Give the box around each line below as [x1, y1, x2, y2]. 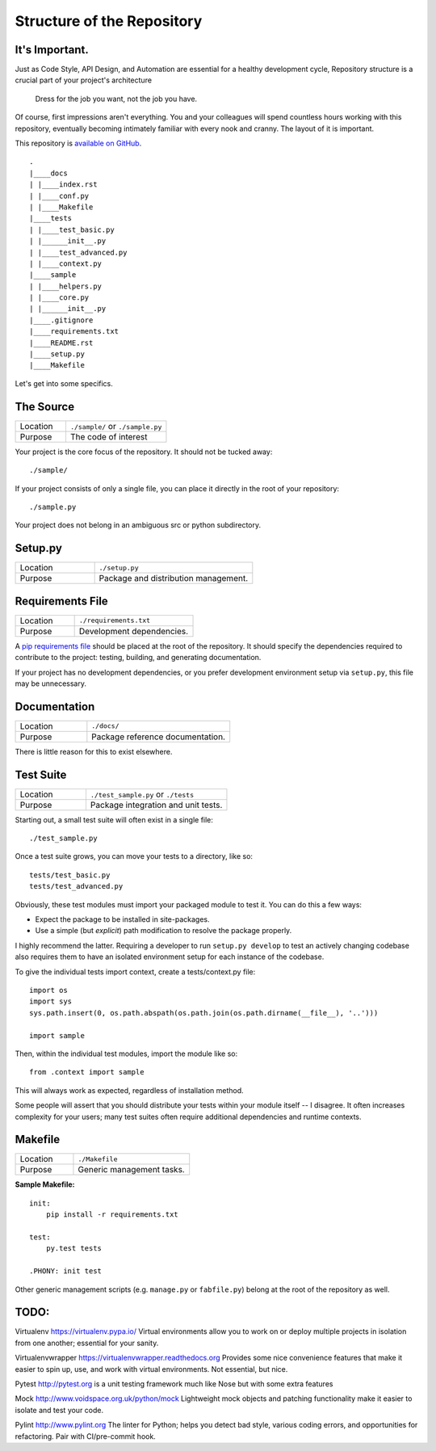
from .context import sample [29, 1067, 145, 1077]
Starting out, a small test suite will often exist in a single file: [15, 814, 214, 824]
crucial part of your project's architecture [15, 75, 153, 85]
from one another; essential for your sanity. [15, 1338, 159, 1348]
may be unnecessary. [15, 679, 86, 688]
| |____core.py [29, 293, 90, 302]
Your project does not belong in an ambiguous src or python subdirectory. [15, 520, 262, 530]
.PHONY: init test [29, 1267, 103, 1276]
